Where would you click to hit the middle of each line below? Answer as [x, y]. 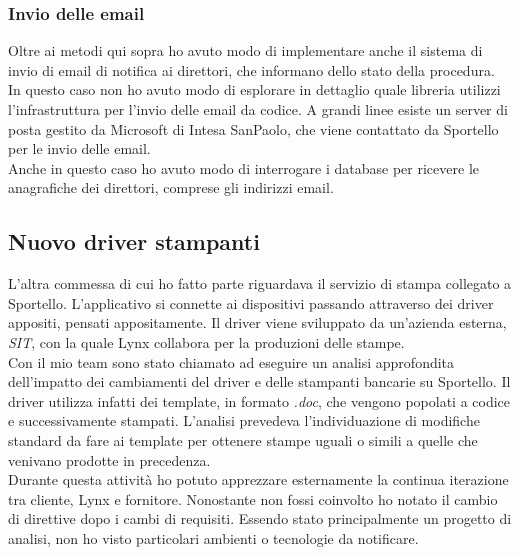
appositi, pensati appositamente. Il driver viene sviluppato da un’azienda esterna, [257, 322]
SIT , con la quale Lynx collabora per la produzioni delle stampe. [206, 341]
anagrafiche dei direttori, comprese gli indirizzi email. [171, 187]
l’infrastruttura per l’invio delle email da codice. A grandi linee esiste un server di [258, 109]
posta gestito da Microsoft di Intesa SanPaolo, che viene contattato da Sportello [253, 128]
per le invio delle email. [79, 148]
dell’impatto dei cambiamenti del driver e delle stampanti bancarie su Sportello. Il [259, 381]
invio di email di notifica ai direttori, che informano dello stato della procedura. [251, 69]
